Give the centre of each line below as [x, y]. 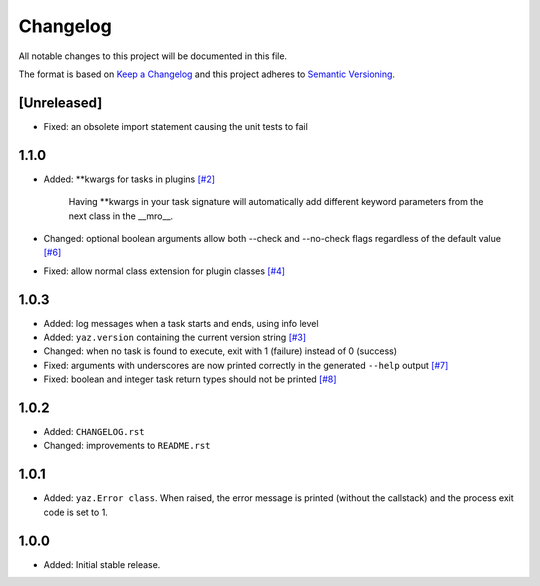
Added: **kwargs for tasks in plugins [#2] [129, 179]
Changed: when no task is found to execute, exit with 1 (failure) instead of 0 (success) [220, 351]
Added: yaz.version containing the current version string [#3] [175, 337]
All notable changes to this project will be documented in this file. [153, 56]
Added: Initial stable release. [102, 564]
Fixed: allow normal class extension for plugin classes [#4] [164, 271]
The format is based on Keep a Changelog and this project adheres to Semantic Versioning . [206, 74]
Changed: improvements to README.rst [127, 446]
